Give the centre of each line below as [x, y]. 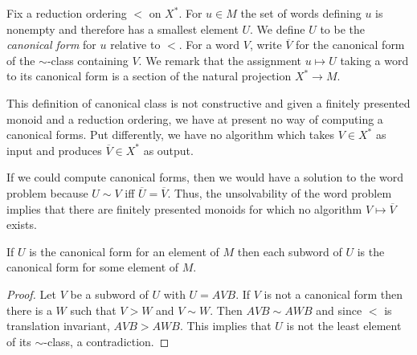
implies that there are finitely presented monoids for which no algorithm [184, 208]
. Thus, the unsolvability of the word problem [280, 192]
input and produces [54, 150]
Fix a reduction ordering [67, 13]
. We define [278, 29]
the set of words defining [301, 13]
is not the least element [344, 326]
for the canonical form [350, 45]
